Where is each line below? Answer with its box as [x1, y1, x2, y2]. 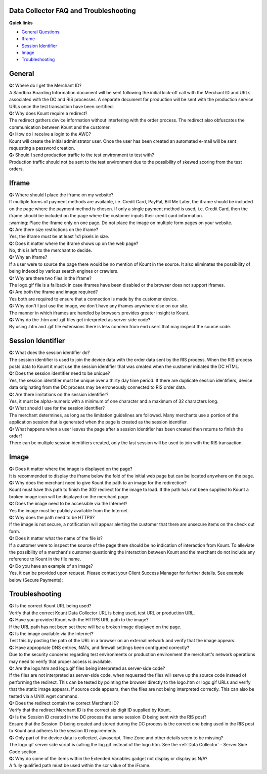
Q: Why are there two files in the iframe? [9, 275, 91, 281]
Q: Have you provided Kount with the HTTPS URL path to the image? [9, 617, 149, 623]
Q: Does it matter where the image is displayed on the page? [9, 466, 133, 472]
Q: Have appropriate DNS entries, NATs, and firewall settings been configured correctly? [9, 645, 190, 651]
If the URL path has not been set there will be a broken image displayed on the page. [9, 624, 181, 630]
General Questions [21, 29, 60, 35]
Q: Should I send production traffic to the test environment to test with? [9, 152, 154, 158]
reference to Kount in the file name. [9, 556, 82, 562]
